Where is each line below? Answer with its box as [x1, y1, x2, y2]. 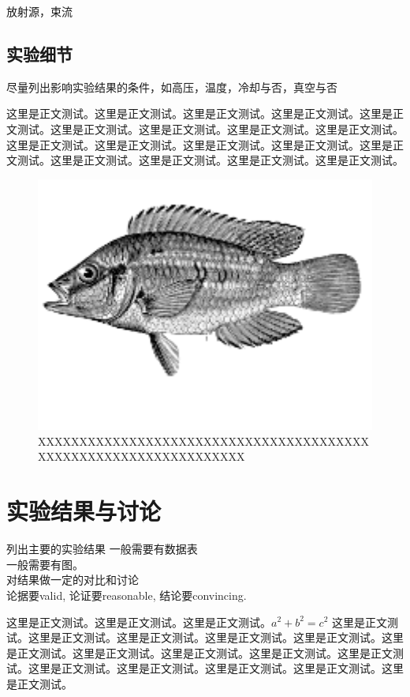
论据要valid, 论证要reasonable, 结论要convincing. [6, 586, 247, 603]
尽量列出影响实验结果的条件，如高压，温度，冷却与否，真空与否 [6, 78, 337, 95]
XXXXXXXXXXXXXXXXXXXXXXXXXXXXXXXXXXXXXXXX [38, 432, 369, 449]
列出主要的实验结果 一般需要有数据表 [6, 541, 198, 557]
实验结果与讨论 [6, 495, 162, 527]
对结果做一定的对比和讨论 [6, 571, 139, 588]
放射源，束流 [6, 3, 73, 19]
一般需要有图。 [6, 556, 84, 572]
